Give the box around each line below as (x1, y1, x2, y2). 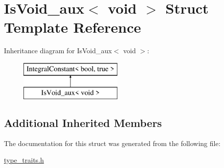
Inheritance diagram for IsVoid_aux (4, 45, 112, 56)
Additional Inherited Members (4, 115, 162, 130)
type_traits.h (4, 154, 44, 165)
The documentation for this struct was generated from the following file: (4, 138, 221, 148)
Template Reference (4, 17, 141, 37)
